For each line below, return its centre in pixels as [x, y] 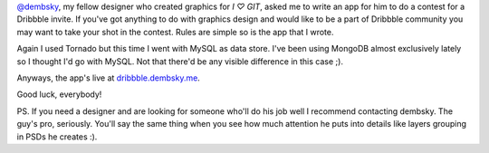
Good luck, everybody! [59, 94]
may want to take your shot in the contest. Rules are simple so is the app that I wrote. [175, 32]
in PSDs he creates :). [57, 137]
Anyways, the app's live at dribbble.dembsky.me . [109, 78]
